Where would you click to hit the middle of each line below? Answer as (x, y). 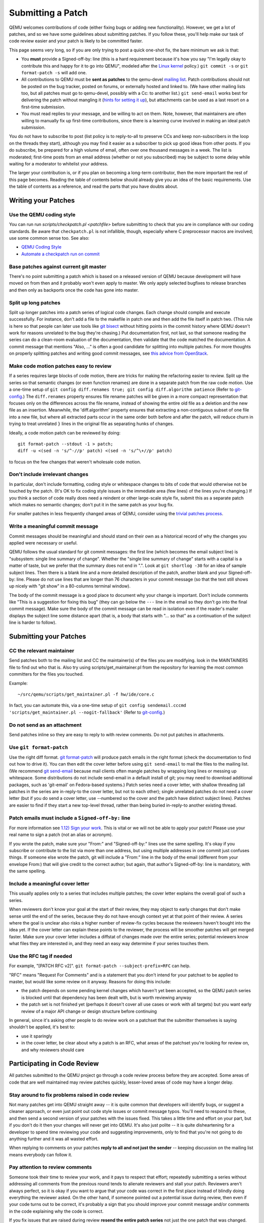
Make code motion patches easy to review (60, 366)
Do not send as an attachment (45, 725)
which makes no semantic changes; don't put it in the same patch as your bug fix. (91, 505)
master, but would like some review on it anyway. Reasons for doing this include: (90, 982)
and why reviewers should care (53, 1050)
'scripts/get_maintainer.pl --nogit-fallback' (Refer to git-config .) (87, 712)
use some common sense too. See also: (49, 238)
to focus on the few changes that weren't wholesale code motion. (75, 462)
